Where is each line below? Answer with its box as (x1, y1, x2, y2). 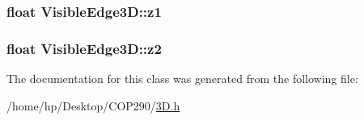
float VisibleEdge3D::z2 (6, 38, 162, 58)
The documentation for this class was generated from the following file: (6, 70, 358, 87)
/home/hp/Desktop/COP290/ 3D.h (6, 97, 180, 114)
